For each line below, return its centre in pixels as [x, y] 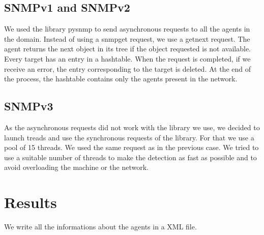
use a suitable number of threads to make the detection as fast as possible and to [130, 157]
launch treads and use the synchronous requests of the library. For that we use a [129, 137]
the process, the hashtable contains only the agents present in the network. [121, 79]
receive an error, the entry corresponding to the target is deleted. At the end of [128, 68]
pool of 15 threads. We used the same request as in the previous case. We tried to [131, 147]
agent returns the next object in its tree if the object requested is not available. [128, 49]
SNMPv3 [29, 106]
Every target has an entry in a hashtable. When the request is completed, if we [127, 58]
